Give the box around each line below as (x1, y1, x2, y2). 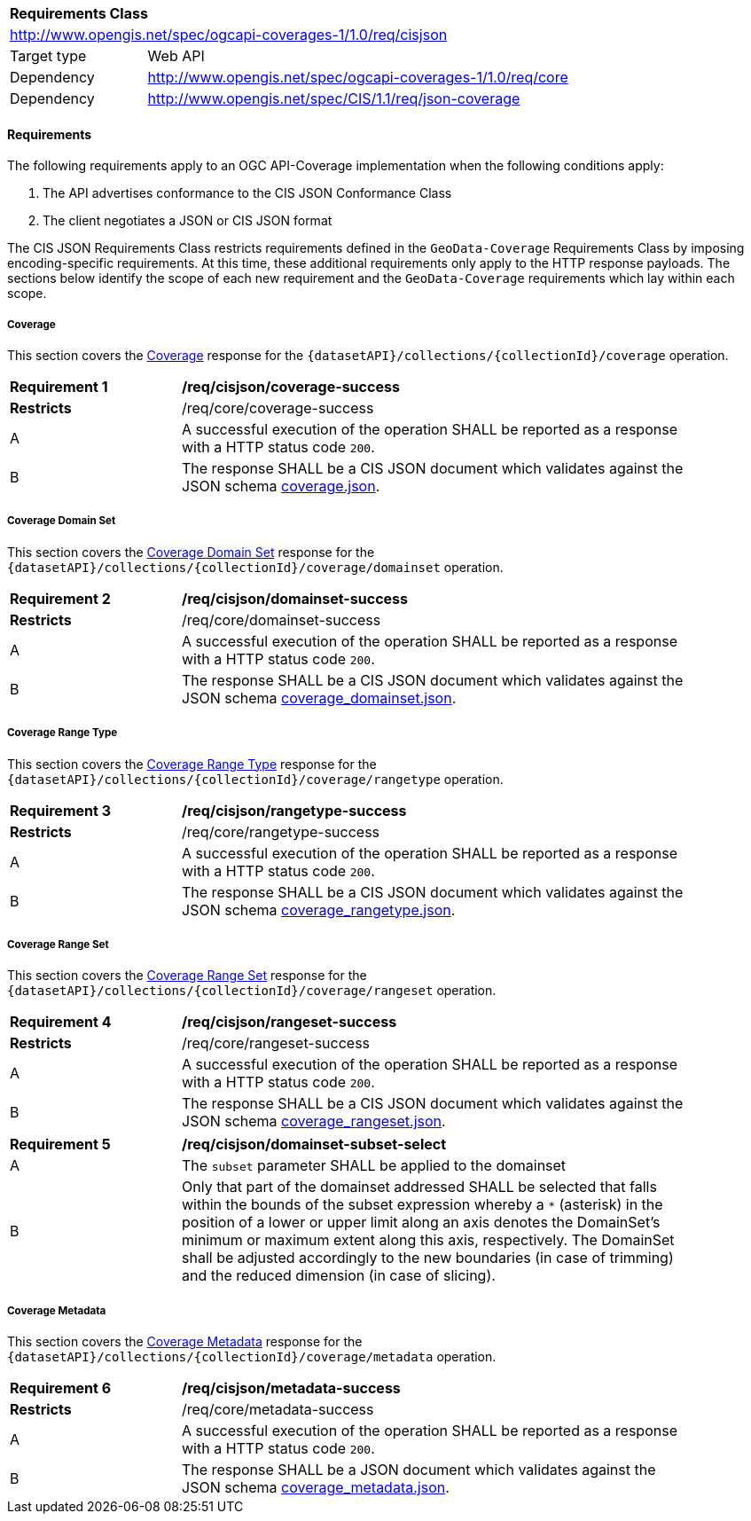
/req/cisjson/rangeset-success (182, 1013, 397, 1031)
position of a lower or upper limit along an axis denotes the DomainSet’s (182, 1213, 661, 1232)
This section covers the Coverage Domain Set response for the (7, 544, 375, 560)
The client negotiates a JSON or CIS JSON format (43, 213, 332, 229)
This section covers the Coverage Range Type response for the (7, 756, 377, 772)
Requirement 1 (10, 378, 108, 396)
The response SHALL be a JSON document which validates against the (182, 1461, 656, 1479)
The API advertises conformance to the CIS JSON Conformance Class (43, 185, 452, 201)
